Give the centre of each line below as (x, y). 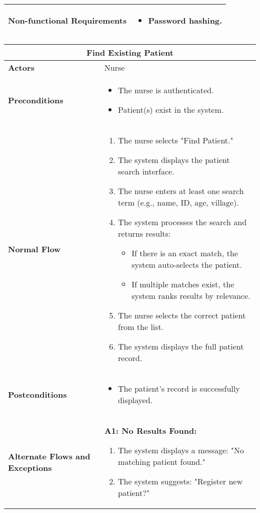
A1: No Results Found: (150, 431)
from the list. (141, 327)
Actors (21, 67)
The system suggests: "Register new (180, 481)
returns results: (144, 233)
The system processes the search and (182, 222)
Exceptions (30, 467)
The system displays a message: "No (181, 450)
